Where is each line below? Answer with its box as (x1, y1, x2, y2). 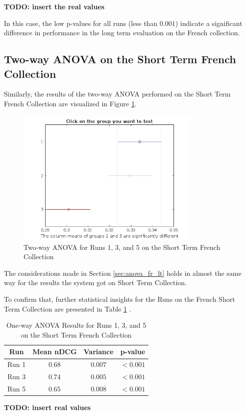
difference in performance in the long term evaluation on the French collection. (4, 27, 240, 38)
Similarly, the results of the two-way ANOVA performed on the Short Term (4, 89, 231, 99)
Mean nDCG (32, 346, 77, 357)
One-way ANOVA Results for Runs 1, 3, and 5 (6, 320, 147, 330)
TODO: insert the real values (4, 1, 105, 11)
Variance (83, 346, 114, 357)
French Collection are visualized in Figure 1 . (4, 98, 137, 108)
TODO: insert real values (4, 402, 91, 413)
